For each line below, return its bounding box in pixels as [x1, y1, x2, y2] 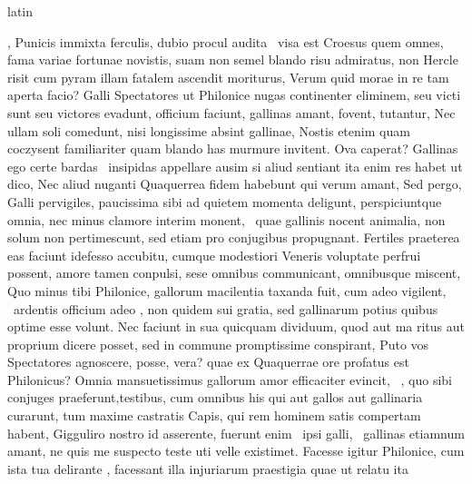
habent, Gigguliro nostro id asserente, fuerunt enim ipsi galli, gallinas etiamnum [7, 423, 465, 442]
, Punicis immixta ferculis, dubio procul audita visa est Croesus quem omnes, [7, 32, 444, 51]
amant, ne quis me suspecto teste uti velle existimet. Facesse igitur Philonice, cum [7, 441, 465, 460]
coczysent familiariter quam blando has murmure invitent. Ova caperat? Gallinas [7, 139, 458, 158]
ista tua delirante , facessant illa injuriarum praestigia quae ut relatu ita [7, 459, 408, 478]
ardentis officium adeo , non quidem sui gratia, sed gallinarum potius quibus [13, 299, 438, 318]
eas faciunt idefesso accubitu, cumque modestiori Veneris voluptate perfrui [7, 245, 421, 264]
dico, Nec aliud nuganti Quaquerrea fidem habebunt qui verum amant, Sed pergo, [7, 174, 462, 193]
